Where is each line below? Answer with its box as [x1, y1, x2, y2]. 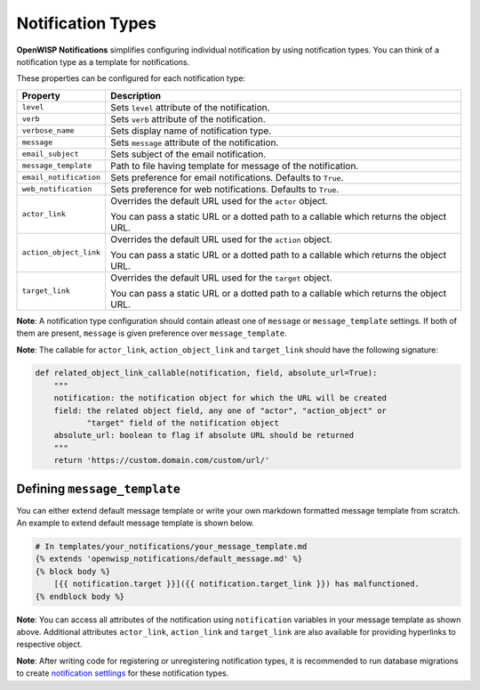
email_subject [21, 150, 79, 159]
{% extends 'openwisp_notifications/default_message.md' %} [35, 554, 303, 564]
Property [21, 89, 61, 101]
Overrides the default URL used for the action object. [110, 232, 332, 245]
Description [110, 89, 162, 101]
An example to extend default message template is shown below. [16, 517, 255, 529]
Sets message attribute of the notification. [110, 136, 279, 149]
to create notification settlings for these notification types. [16, 668, 229, 678]
